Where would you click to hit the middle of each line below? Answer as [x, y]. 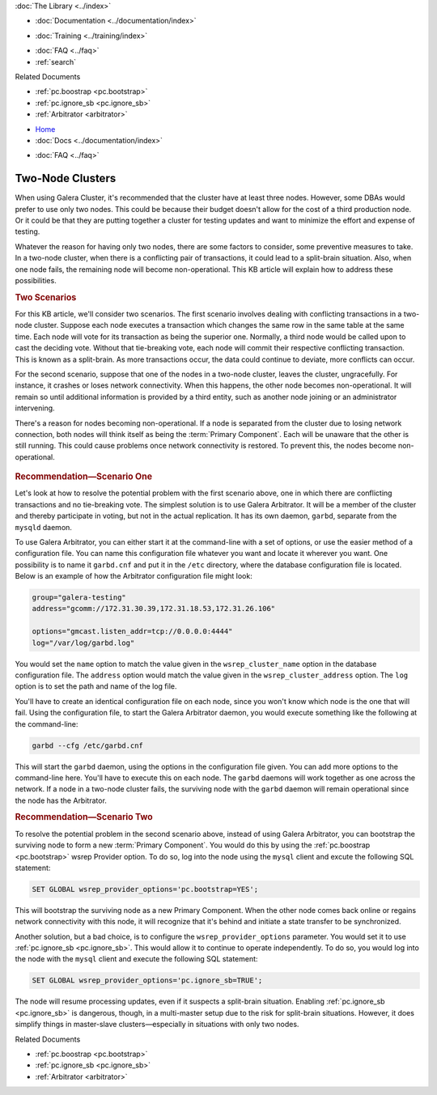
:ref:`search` [56, 62]
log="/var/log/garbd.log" [83, 643]
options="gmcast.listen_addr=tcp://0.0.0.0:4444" [132, 632]
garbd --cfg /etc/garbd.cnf [87, 745]
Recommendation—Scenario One [84, 477]
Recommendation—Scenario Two [84, 817]
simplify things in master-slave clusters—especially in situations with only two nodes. [157, 1025]
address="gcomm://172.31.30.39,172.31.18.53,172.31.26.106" [154, 609]
